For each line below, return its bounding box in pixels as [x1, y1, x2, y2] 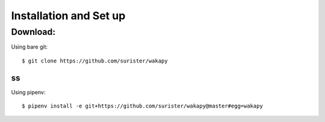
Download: [11, 26, 56, 37]
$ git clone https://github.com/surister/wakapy [22, 57, 168, 64]
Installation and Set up [11, 9, 126, 22]
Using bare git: [11, 43, 48, 50]
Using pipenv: [11, 88, 46, 96]
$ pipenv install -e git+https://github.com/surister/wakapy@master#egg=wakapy [22, 103, 263, 109]
